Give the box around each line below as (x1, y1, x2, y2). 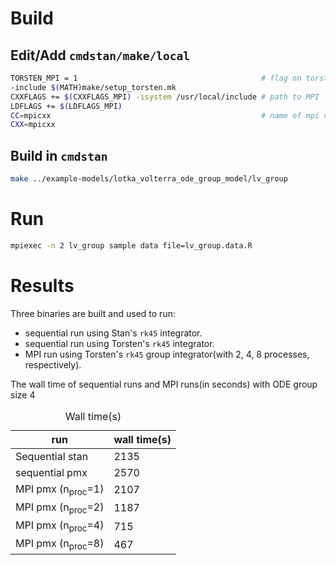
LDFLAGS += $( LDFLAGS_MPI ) (10, 101, 123, 111)
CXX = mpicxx (10, 120, 56, 130)
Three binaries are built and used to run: (10, 307, 176, 319)
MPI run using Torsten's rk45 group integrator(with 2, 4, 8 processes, (24, 348, 310, 360)
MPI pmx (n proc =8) (15, 537, 105, 552)
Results (10, 274, 75, 297)
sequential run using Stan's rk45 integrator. (24, 327, 203, 339)
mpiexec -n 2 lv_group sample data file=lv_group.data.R (10, 240, 253, 251)
